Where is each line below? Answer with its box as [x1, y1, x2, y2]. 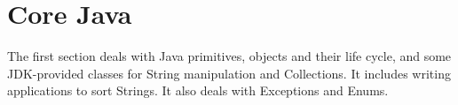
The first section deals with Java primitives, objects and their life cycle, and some [7, 47, 452, 65]
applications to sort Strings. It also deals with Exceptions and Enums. [7, 81, 389, 100]
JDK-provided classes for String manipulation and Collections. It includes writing [7, 64, 451, 82]
